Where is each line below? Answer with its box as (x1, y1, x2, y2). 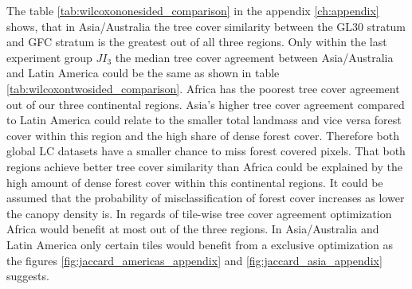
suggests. (6, 268, 49, 284)
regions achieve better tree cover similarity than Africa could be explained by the (6, 158, 402, 174)
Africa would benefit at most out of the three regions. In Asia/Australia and (6, 221, 379, 237)
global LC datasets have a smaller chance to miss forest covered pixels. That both (6, 143, 406, 159)
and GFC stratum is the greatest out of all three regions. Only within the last (6, 33, 387, 50)
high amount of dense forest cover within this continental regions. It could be (6, 174, 383, 190)
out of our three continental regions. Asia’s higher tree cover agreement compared (6, 96, 405, 112)
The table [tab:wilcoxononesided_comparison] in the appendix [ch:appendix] (6, 2, 379, 18)
